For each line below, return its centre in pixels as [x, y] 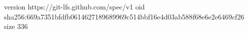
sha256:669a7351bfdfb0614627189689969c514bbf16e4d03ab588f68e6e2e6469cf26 [124, 16]
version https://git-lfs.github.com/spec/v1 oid [74, 6]
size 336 [16, 26]
